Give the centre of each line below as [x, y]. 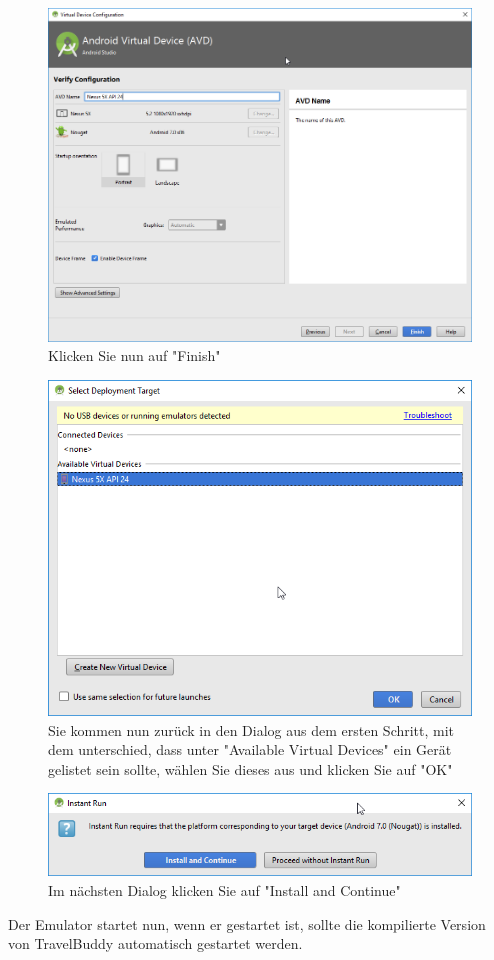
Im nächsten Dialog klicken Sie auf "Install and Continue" [224, 890]
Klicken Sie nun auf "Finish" [134, 355]
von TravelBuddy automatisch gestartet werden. [155, 943]
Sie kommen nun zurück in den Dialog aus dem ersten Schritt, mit [251, 729]
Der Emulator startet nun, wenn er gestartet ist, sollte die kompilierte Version [247, 923]
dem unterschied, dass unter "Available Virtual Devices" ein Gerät [250, 749]
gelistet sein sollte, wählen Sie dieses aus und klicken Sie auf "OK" [250, 768]
